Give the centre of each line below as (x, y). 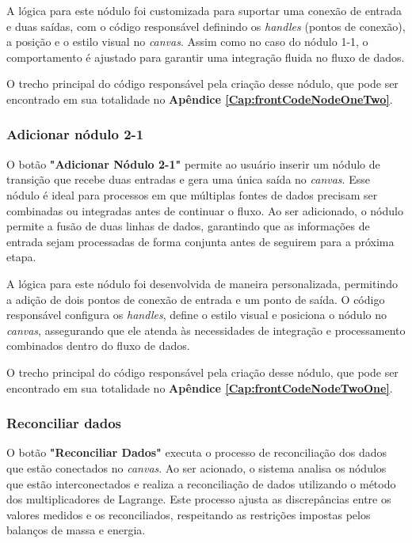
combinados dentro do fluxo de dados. (98, 346)
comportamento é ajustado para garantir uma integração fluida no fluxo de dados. (206, 57)
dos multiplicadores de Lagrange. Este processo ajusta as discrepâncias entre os (199, 499)
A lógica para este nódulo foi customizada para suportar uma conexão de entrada (204, 10)
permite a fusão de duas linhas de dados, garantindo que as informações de (188, 226)
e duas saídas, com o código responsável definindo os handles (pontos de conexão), (206, 26)
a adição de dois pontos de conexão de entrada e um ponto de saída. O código (196, 299)
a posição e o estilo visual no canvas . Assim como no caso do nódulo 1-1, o (187, 42)
